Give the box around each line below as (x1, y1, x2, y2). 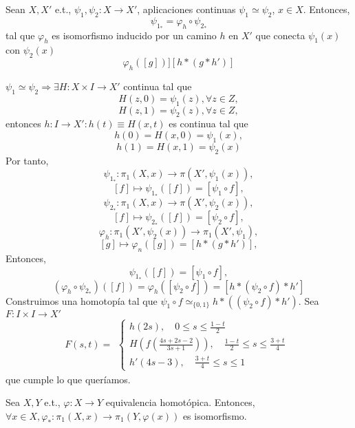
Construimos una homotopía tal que (6, 293, 158, 308)
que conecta (255, 28, 305, 42)
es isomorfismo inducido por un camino (52, 28, 217, 42)
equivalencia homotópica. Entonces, (105, 395, 255, 409)
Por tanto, (6, 153, 49, 167)
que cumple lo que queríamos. (6, 372, 131, 386)
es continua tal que (169, 116, 248, 131)
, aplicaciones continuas (137, 2, 236, 16)
